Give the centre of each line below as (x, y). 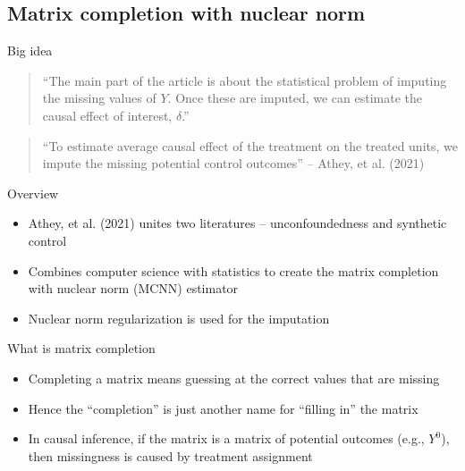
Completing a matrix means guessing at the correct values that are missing (234, 378)
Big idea (30, 50)
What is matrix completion (81, 348)
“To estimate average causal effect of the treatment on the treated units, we (250, 145)
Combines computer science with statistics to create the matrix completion (233, 270)
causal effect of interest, (107, 115)
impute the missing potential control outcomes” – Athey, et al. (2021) (233, 163)
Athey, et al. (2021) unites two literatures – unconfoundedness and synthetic (237, 223)
